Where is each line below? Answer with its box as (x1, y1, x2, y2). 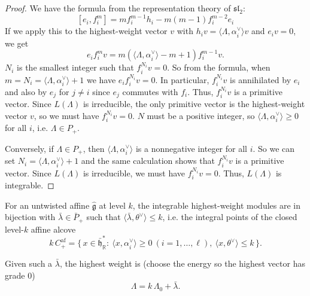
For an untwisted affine (5, 199, 90, 211)
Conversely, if (5, 142, 54, 154)
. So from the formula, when (167, 61, 271, 74)
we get (5, 36, 29, 49)
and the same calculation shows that (81, 154, 215, 167)
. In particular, (155, 73, 209, 86)
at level (99, 199, 126, 211)
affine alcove (31, 222, 76, 235)
